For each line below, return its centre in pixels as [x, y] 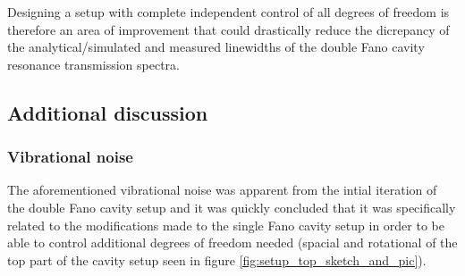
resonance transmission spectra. [93, 64]
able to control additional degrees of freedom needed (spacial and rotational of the [232, 243]
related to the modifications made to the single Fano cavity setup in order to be [226, 225]
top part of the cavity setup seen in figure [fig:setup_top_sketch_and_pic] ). [217, 259]
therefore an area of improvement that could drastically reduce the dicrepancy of [228, 29]
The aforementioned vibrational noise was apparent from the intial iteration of [222, 190]
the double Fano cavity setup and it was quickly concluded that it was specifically [232, 207]
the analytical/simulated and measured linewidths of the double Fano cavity [216, 47]
